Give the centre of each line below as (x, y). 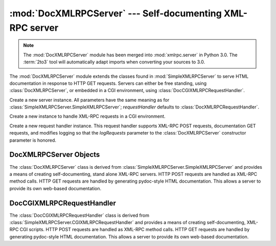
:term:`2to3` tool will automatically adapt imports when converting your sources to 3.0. (114, 62)
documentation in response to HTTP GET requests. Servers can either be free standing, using (108, 83)
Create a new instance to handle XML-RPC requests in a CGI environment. (87, 116)
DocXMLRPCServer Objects (55, 155)
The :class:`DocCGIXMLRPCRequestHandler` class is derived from (79, 215)
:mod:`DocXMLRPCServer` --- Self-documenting (116, 13)
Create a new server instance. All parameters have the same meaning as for (89, 100)
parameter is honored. (33, 140)
